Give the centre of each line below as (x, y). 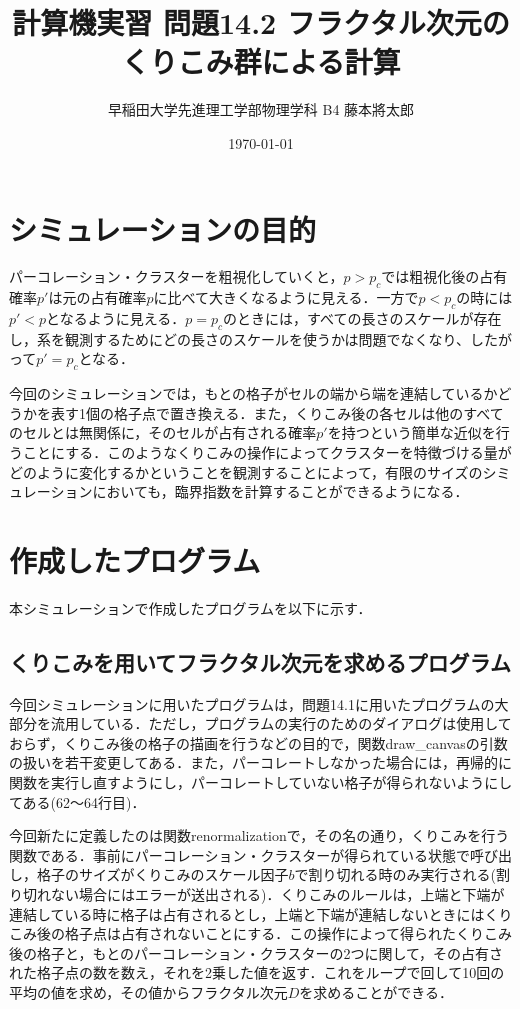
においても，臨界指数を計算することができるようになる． (280, 491)
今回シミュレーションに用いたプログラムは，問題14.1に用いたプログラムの (252, 703)
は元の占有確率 (97, 297)
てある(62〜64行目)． (77, 801)
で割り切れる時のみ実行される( (395, 874)
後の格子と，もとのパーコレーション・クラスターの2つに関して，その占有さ (256, 952)
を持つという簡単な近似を (411, 432)
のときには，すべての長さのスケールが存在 (362, 318)
